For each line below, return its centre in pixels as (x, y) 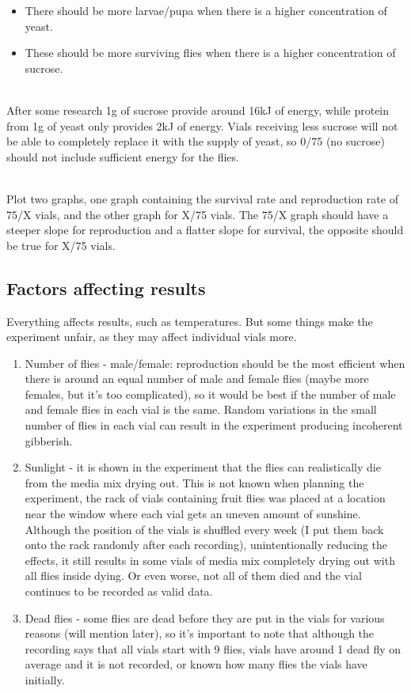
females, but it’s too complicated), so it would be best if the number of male (210, 394)
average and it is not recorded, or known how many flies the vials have (196, 664)
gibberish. (49, 440)
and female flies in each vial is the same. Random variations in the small (201, 409)
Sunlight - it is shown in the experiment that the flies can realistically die (203, 467)
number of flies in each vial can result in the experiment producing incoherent (214, 425)
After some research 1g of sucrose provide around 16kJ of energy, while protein (198, 110)
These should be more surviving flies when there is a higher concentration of (210, 53)
